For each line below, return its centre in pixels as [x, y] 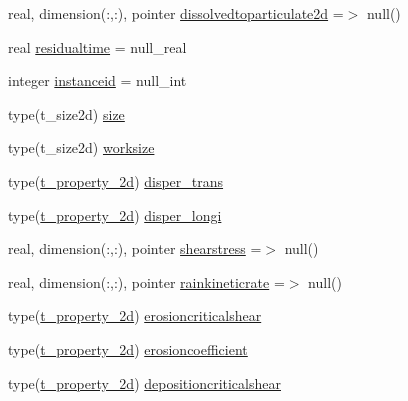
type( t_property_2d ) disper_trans [116, 180]
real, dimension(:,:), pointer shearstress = [135, 248]
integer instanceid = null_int [97, 80]
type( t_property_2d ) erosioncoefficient [128, 348]
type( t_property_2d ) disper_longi [115, 214]
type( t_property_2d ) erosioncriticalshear [135, 315]
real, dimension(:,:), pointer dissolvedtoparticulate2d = [176, 13]
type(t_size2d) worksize [81, 147]
